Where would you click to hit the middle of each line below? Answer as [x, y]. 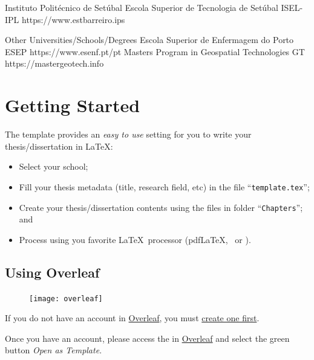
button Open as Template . [54, 350]
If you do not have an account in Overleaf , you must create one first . [132, 318]
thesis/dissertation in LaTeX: [59, 146]
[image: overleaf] [66, 298]
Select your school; [54, 166]
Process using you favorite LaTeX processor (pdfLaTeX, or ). [135, 239]
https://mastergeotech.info [54, 63]
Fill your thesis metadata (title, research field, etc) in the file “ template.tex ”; [164, 186]
